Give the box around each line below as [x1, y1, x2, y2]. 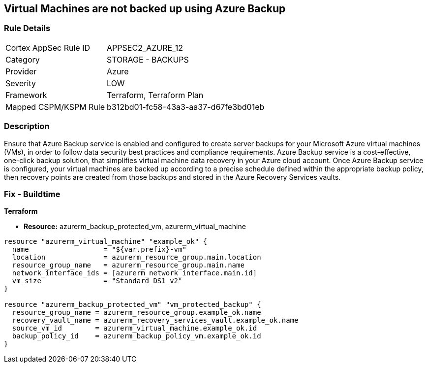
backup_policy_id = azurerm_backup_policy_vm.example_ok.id [12, 332, 261, 340]
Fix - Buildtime [4, 189, 61, 199]
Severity [5, 78, 36, 88]
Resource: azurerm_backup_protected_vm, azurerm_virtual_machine [24, 222, 246, 231]
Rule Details [4, 23, 51, 33]
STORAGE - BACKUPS [107, 54, 189, 65]
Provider [5, 66, 37, 76]
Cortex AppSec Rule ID [5, 42, 91, 53]
